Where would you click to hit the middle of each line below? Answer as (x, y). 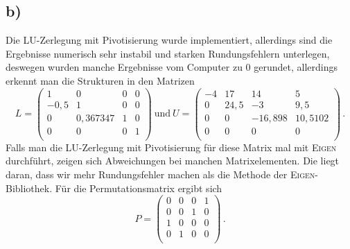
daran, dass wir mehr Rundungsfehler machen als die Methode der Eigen (160, 174)
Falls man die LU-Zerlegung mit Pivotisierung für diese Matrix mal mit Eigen (171, 147)
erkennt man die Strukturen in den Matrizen (100, 80)
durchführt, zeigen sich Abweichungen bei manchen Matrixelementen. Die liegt (173, 161)
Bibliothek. (29, 188)
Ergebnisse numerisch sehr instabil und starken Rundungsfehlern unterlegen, (168, 53)
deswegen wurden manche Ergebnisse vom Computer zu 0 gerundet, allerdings (172, 67)
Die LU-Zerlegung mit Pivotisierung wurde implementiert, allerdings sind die (169, 40)
